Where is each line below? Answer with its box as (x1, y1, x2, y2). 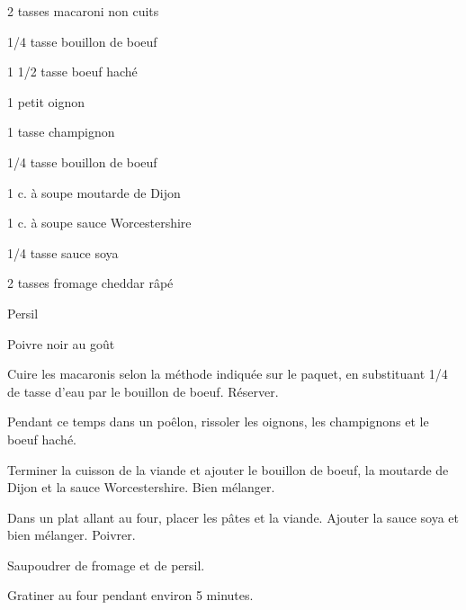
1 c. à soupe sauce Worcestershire (7, 213, 192, 232)
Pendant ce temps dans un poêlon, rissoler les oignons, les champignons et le (7, 412, 429, 431)
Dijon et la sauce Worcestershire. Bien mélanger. (7, 478, 275, 497)
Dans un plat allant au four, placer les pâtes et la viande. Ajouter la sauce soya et (7, 507, 459, 526)
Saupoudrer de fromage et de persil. (7, 555, 205, 574)
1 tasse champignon (7, 122, 115, 141)
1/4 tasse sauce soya (7, 243, 119, 262)
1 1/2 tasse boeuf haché (7, 62, 138, 81)
